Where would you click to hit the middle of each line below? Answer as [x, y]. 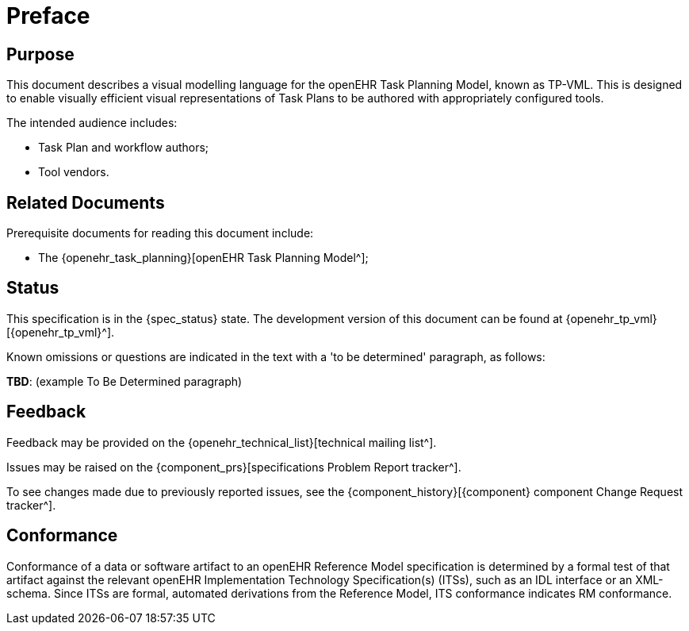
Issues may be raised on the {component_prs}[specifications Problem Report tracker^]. [234, 467]
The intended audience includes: [92, 123]
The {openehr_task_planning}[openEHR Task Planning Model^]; [203, 258]
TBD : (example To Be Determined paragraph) [124, 381]
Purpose [40, 54]
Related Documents [86, 202]
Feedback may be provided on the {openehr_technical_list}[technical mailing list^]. [222, 442]
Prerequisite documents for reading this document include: [160, 233]
